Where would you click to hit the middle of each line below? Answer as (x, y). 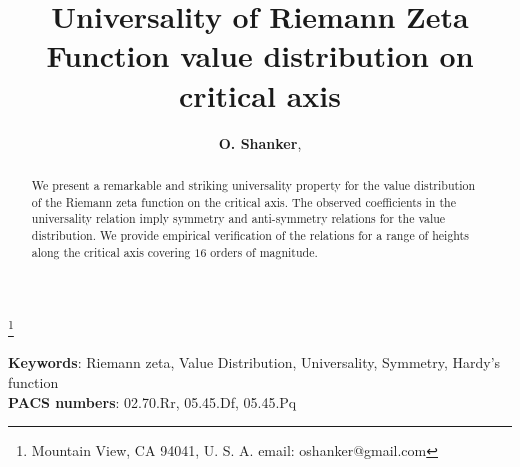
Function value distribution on (260, 55)
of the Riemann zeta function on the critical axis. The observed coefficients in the (243, 201)
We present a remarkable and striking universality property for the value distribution (253, 184)
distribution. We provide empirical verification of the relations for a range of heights (250, 234)
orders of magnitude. (264, 251)
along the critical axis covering (111, 251)
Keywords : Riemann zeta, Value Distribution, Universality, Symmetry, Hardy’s (254, 362)
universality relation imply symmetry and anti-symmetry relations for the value (238, 218)
